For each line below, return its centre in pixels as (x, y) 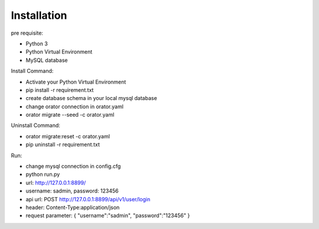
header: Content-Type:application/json (73, 207)
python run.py (43, 174)
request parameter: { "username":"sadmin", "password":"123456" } (108, 215)
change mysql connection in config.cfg (73, 166)
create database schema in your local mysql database (92, 98)
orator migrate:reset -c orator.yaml (68, 136)
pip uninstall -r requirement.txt (63, 145)
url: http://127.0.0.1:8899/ (56, 182)
